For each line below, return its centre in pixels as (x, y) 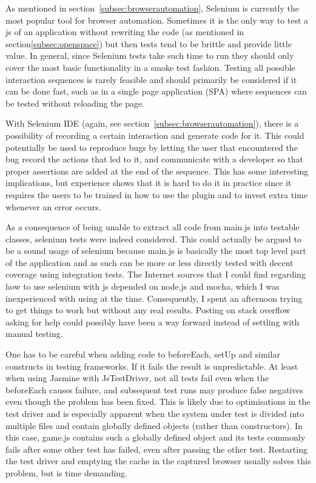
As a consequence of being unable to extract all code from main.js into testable (153, 227)
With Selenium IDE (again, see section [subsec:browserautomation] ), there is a (152, 123)
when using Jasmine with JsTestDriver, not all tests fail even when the (137, 378)
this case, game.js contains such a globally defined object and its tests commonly (156, 437)
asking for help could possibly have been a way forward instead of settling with (153, 321)
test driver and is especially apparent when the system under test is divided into (155, 413)
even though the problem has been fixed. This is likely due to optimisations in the (158, 401)
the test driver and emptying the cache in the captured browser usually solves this (158, 461)
